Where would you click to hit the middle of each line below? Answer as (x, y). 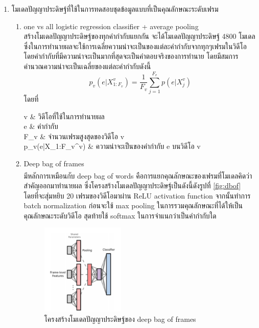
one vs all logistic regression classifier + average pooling (111, 26)
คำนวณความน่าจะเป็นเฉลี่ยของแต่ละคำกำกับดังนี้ (87, 66)
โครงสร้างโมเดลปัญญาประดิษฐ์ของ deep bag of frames (120, 319)
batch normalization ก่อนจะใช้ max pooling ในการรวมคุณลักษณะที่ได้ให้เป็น (133, 205)
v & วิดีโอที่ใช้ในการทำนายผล (64, 116)
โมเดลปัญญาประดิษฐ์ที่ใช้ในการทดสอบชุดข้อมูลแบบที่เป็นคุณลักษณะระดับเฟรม (115, 9)
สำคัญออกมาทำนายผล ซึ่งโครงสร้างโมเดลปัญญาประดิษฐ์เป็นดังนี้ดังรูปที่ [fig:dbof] (132, 185)
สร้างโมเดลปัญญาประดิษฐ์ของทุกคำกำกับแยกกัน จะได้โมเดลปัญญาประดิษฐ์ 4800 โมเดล (139, 36)
